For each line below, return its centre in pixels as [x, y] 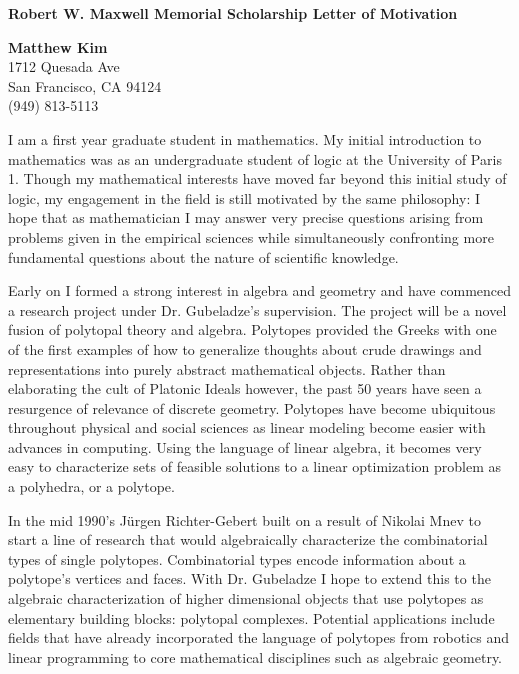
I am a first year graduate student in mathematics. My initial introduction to [245, 138]
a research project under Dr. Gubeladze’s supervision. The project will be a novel [257, 309]
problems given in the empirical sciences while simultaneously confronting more [251, 236]
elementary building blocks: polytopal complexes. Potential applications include [251, 617]
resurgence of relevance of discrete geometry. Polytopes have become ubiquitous [252, 407]
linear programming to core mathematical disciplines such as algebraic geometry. [255, 656]
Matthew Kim [58, 46]
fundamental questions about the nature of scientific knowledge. [203, 256]
